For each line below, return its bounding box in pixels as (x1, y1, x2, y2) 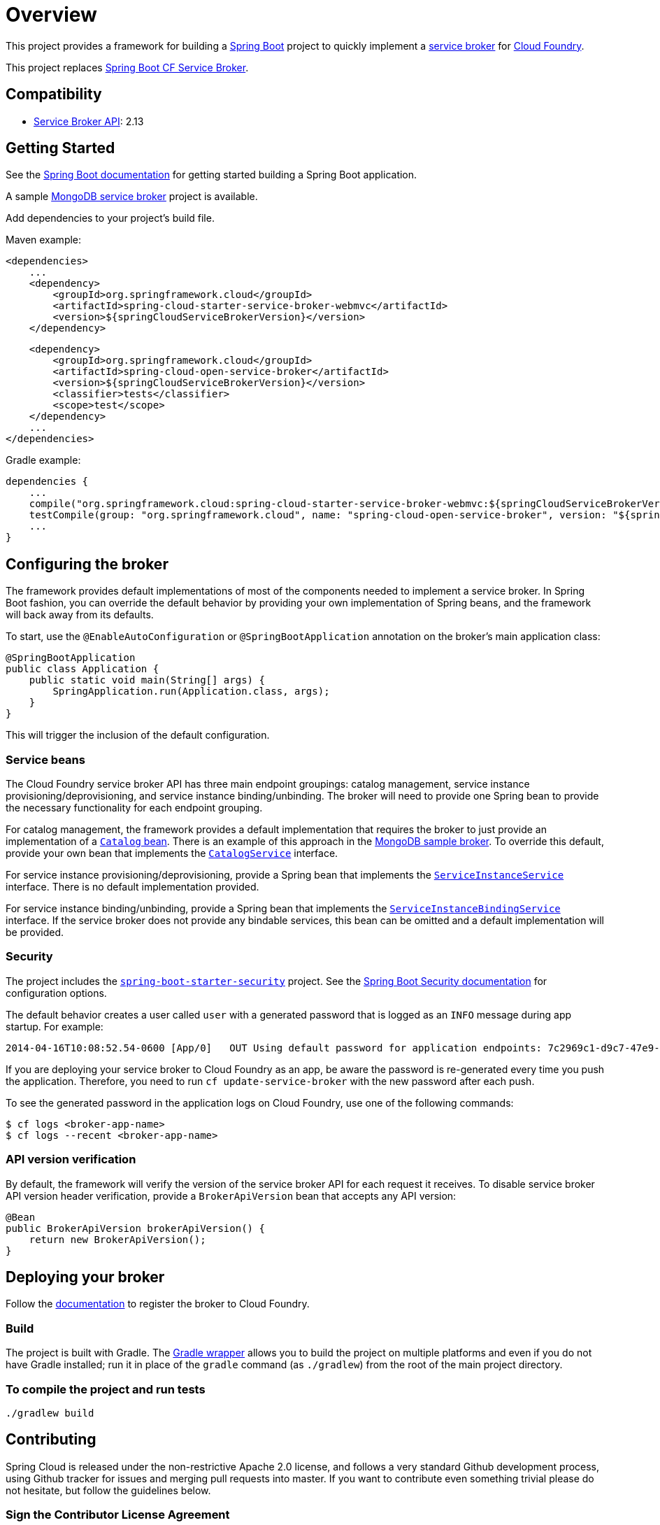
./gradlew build (6, 1407, 94, 1419)
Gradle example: (6, 454, 81, 467)
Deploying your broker (6, 1268, 165, 1286)
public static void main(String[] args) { (29, 674, 265, 686)
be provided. (6, 926, 64, 939)
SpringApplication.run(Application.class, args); (52, 686, 330, 697)
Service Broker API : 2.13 (34, 115, 144, 127)
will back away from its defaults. (6, 609, 154, 621)
